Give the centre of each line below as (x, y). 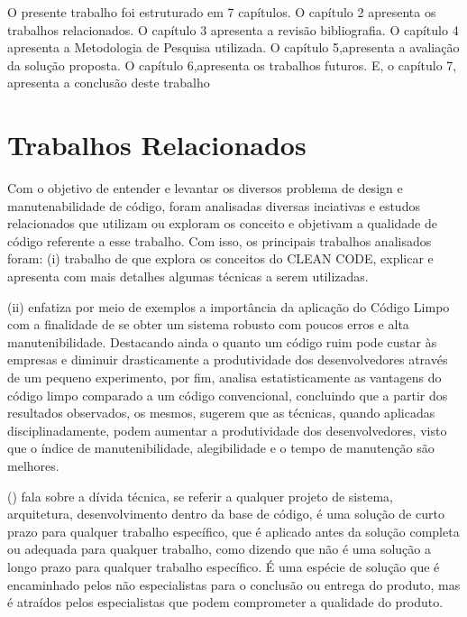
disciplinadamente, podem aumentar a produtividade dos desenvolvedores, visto (227, 430)
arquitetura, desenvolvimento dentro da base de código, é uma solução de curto (226, 514)
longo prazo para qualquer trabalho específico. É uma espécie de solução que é (224, 566)
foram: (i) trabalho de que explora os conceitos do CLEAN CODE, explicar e (220, 258)
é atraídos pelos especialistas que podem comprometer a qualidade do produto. (225, 602)
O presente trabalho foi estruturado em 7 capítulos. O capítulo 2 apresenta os (222, 12)
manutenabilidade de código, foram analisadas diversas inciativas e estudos (214, 205)
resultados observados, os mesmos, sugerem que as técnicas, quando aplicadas (221, 413)
